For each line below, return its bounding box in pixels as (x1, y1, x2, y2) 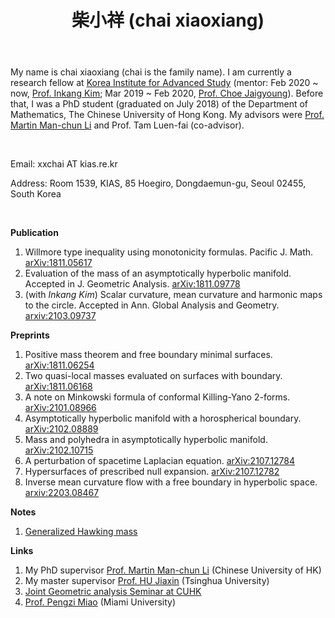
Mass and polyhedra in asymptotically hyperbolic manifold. (24, 434, 268, 446)
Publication (10, 227, 59, 239)
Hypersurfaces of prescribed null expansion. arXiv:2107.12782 (24, 466, 280, 478)
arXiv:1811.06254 (24, 359, 95, 371)
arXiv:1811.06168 (24, 381, 93, 393)
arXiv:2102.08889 (24, 423, 99, 435)
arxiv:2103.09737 (24, 310, 97, 322)
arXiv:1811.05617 (24, 257, 93, 269)
